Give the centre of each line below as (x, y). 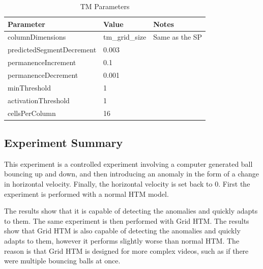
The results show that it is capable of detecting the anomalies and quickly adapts (131, 211)
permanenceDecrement (43, 74)
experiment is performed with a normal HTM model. (86, 193)
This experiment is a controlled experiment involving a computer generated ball (128, 163)
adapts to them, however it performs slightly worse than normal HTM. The (122, 240)
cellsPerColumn (32, 113)
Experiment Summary (64, 142)
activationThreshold (39, 100)
